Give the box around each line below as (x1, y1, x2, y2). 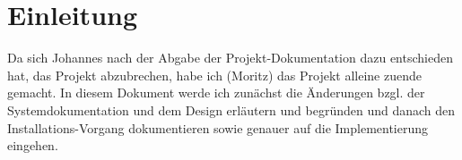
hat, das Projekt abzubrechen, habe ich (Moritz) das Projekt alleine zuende (7, 65, 422, 84)
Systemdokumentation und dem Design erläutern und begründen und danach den (7, 100, 456, 119)
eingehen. (7, 136, 58, 155)
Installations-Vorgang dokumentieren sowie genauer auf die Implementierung (7, 118, 429, 137)
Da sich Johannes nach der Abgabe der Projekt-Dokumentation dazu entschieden (7, 48, 453, 67)
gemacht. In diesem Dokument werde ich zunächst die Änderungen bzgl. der (7, 83, 425, 102)
